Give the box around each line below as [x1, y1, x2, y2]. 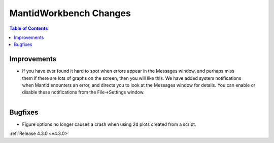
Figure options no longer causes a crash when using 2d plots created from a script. [22, 121, 196, 127]
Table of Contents [9, 25, 48, 31]
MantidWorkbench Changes [9, 8, 131, 19]
